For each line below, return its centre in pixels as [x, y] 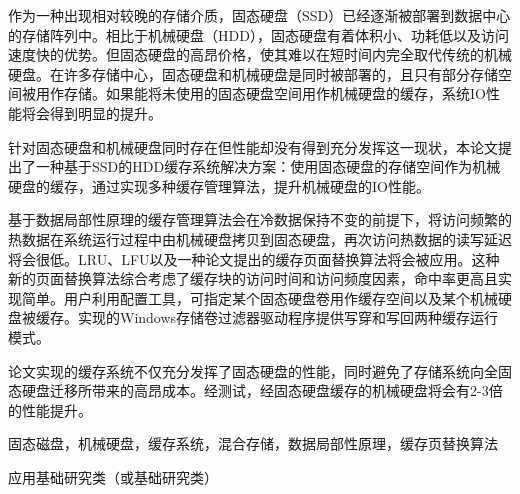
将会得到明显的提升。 [91, 112]
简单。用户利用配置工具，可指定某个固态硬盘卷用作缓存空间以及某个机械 [259, 297]
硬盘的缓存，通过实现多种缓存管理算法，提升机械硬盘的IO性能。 [219, 185]
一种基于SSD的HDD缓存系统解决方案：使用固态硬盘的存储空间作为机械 [268, 166]
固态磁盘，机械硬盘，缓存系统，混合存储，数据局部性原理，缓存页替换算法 [253, 443]
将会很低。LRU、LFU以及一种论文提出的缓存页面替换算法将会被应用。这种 [254, 258]
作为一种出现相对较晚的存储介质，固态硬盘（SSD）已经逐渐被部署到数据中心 [259, 15]
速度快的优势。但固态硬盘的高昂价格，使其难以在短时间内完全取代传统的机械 [260, 54]
